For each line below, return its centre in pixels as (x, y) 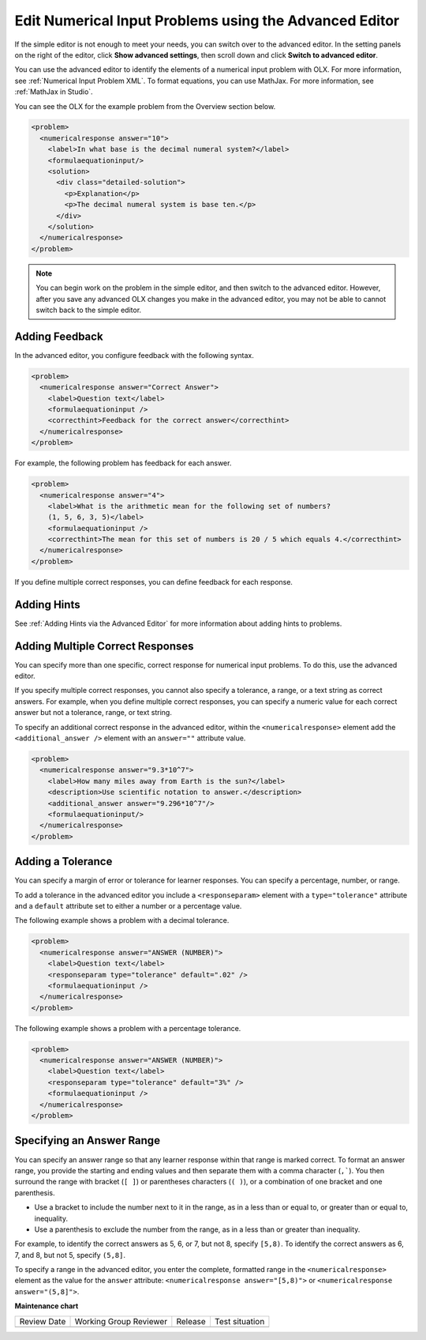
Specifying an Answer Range (88, 1141)
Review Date (43, 1321)
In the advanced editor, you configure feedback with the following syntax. (134, 355)
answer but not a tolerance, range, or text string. (93, 713)
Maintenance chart (47, 1306)
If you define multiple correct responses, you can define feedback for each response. (154, 582)
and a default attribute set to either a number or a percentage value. (128, 906)
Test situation (239, 1321)
